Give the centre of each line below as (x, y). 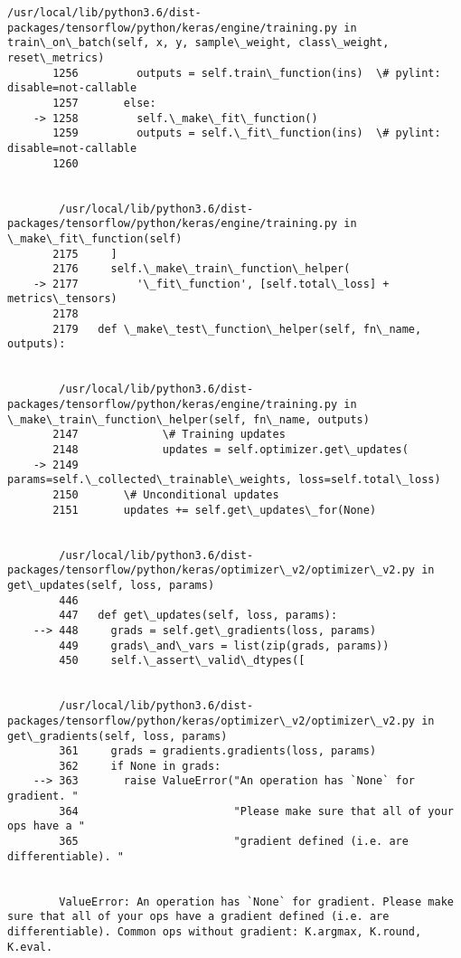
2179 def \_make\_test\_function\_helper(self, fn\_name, (237, 329)
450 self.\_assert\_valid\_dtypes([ (182, 661)
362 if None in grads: (140, 766)
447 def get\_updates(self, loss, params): (198, 616)
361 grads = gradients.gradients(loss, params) (218, 751)
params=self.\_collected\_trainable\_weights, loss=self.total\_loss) (224, 480)
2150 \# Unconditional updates (166, 495)
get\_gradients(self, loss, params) (118, 736)
